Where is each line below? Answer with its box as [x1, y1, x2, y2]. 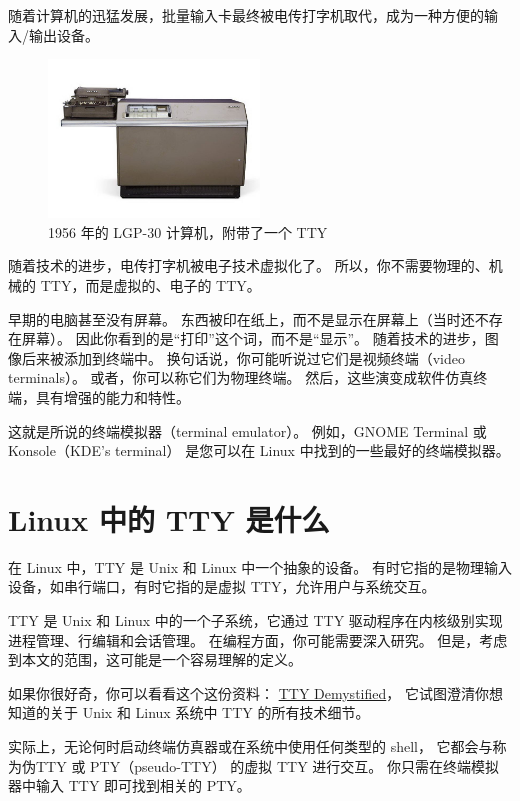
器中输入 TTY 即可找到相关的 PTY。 [8, 775, 251, 796]
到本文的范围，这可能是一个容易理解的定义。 [8, 649, 302, 670]
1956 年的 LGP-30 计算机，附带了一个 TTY [48, 221, 328, 242]
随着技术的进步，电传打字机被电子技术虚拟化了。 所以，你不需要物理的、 [8, 255, 489, 276]
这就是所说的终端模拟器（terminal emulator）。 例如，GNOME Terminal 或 [8, 420, 487, 441]
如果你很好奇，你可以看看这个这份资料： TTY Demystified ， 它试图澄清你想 [8, 682, 503, 703]
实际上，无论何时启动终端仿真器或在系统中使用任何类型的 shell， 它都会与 [8, 736, 493, 756]
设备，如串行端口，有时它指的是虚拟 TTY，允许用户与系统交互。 [8, 576, 436, 597]
